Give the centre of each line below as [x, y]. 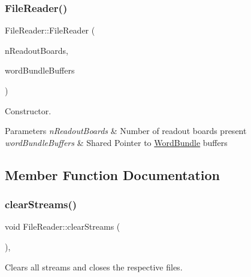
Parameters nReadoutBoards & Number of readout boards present [126, 131]
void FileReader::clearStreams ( [63, 226]
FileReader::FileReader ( [50, 30]
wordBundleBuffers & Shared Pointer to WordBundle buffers [116, 142]
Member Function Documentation [113, 174]
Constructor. [28, 110]
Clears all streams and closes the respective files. [94, 267]
